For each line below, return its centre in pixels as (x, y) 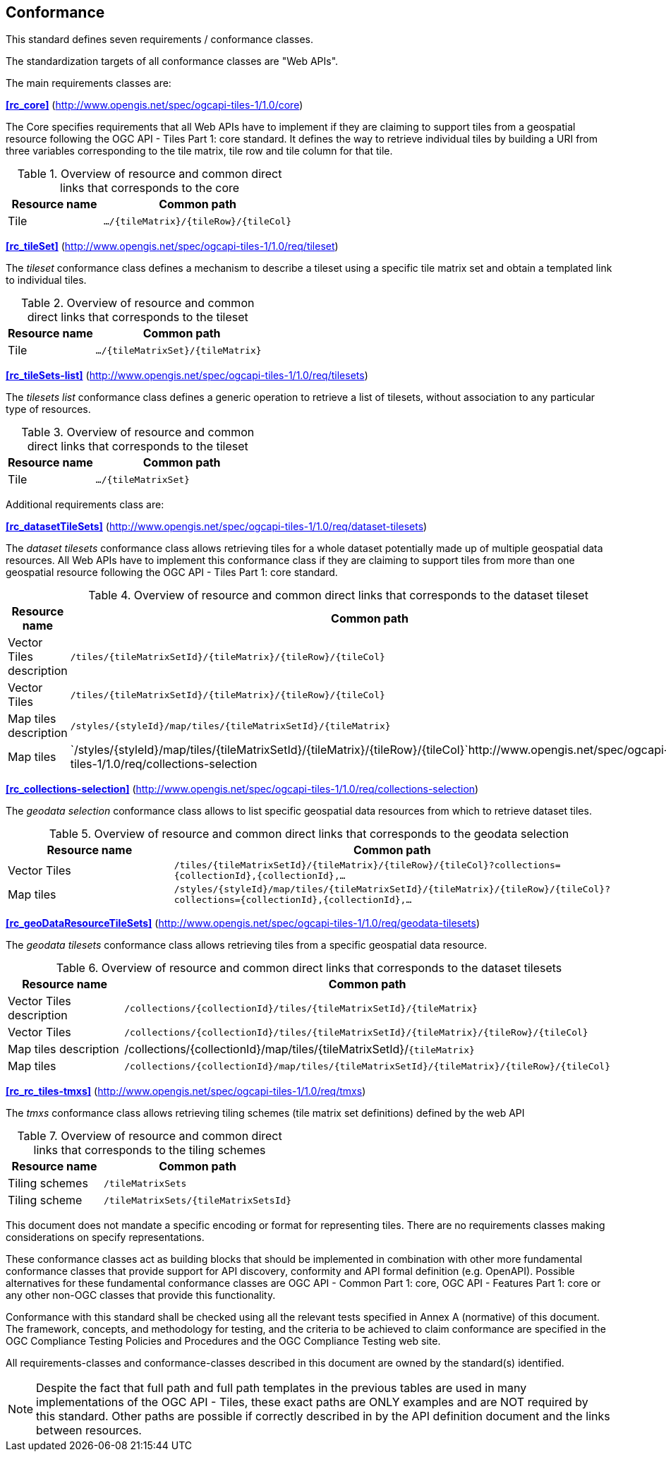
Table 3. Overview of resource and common (138, 432)
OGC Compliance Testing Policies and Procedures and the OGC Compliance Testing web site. (223, 1341)
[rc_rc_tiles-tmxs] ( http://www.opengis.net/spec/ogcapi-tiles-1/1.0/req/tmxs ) (186, 1091)
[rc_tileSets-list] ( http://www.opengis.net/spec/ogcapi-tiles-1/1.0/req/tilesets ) (187, 376)
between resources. (89, 1431)
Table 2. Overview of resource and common (138, 303)
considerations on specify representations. (105, 1237)
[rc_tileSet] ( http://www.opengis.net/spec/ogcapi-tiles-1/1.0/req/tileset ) (172, 246)
